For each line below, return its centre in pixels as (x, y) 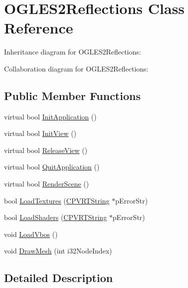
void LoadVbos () (31, 234)
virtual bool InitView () (40, 133)
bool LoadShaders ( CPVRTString (56, 217)
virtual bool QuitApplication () (52, 167)
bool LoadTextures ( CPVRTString (57, 200)
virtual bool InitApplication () (50, 116)
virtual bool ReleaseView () (46, 150)
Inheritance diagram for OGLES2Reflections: (73, 52)
